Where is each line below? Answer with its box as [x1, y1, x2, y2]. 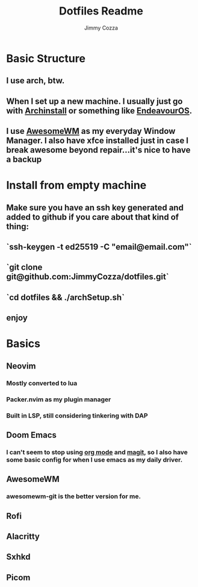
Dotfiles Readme [59, 4, 143, 18]
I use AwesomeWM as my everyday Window [6, 126, 176, 136]
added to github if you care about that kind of [6, 212, 179, 222]
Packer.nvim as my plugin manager [6, 395, 111, 404]
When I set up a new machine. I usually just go [6, 96, 183, 106]
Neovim [6, 361, 36, 371]
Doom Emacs [6, 430, 57, 440]
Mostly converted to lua [6, 379, 78, 387]
